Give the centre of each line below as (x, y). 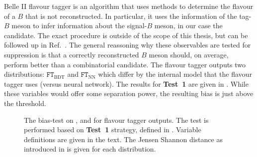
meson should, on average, (189, 54)
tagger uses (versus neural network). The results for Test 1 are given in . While (126, 83)
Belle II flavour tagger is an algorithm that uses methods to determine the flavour (129, 6)
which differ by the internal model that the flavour (175, 74)
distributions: (24, 74)
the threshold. (25, 103)
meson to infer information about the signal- (79, 26)
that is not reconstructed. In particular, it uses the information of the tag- (138, 16)
